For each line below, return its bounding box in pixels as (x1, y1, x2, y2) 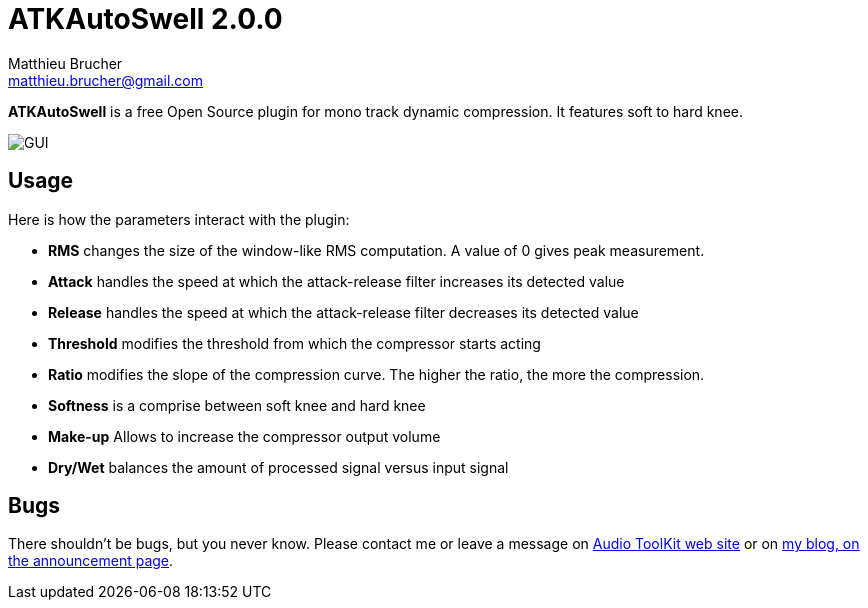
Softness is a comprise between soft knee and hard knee (48, 396, 426, 414)
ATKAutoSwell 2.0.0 (8, 2, 283, 36)
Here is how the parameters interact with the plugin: (8, 210, 350, 228)
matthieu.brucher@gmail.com (8, 71, 203, 89)
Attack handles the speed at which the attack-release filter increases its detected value (48, 272, 625, 290)
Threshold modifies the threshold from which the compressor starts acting (48, 334, 541, 352)
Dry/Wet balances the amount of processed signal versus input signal (48, 458, 509, 476)
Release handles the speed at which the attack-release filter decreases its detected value (48, 303, 639, 321)
